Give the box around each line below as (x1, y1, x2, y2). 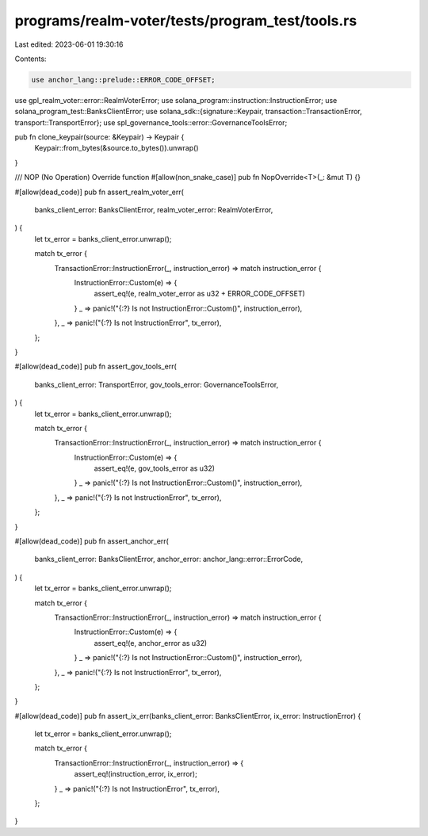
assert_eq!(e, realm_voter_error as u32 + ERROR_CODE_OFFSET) (94, 289, 305, 299)
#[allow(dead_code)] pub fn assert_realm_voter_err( (14, 187, 184, 197)
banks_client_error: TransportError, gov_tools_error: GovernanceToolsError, (34, 380, 279, 389)
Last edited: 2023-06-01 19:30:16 (14, 40, 124, 49)
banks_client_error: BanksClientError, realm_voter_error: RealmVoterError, (34, 205, 273, 215)
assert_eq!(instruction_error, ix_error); (74, 769, 197, 779)
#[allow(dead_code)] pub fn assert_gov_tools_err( (14, 361, 178, 372)
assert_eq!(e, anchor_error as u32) (94, 638, 208, 647)
